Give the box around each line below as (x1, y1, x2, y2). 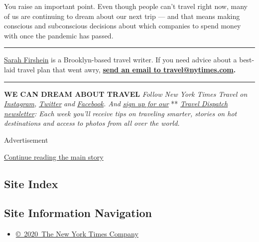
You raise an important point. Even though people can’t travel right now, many (4, 1, 248, 11)
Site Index (4, 176, 58, 191)
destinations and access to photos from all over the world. (4, 118, 180, 128)
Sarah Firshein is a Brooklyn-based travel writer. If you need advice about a (4, 54, 237, 65)
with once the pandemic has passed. (4, 30, 114, 40)
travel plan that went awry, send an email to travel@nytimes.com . (17, 64, 236, 74)
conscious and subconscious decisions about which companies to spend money (4, 20, 241, 31)
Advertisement (4, 134, 48, 145)
